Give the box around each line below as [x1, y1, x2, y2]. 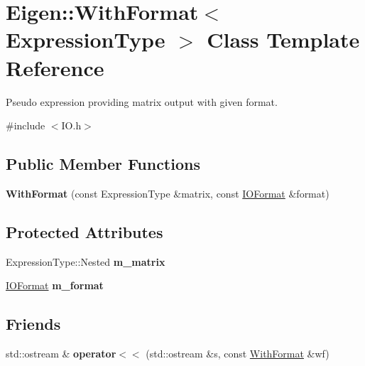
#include [6, 118, 45, 133]
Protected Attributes [6, 220, 163, 242]
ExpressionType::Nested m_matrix [6, 254, 165, 269]
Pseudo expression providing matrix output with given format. [6, 94, 278, 109]
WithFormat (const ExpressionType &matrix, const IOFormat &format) [6, 185, 329, 200]
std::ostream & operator [6, 346, 116, 361]
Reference [6, 53, 104, 82]
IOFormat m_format [6, 278, 104, 293]
